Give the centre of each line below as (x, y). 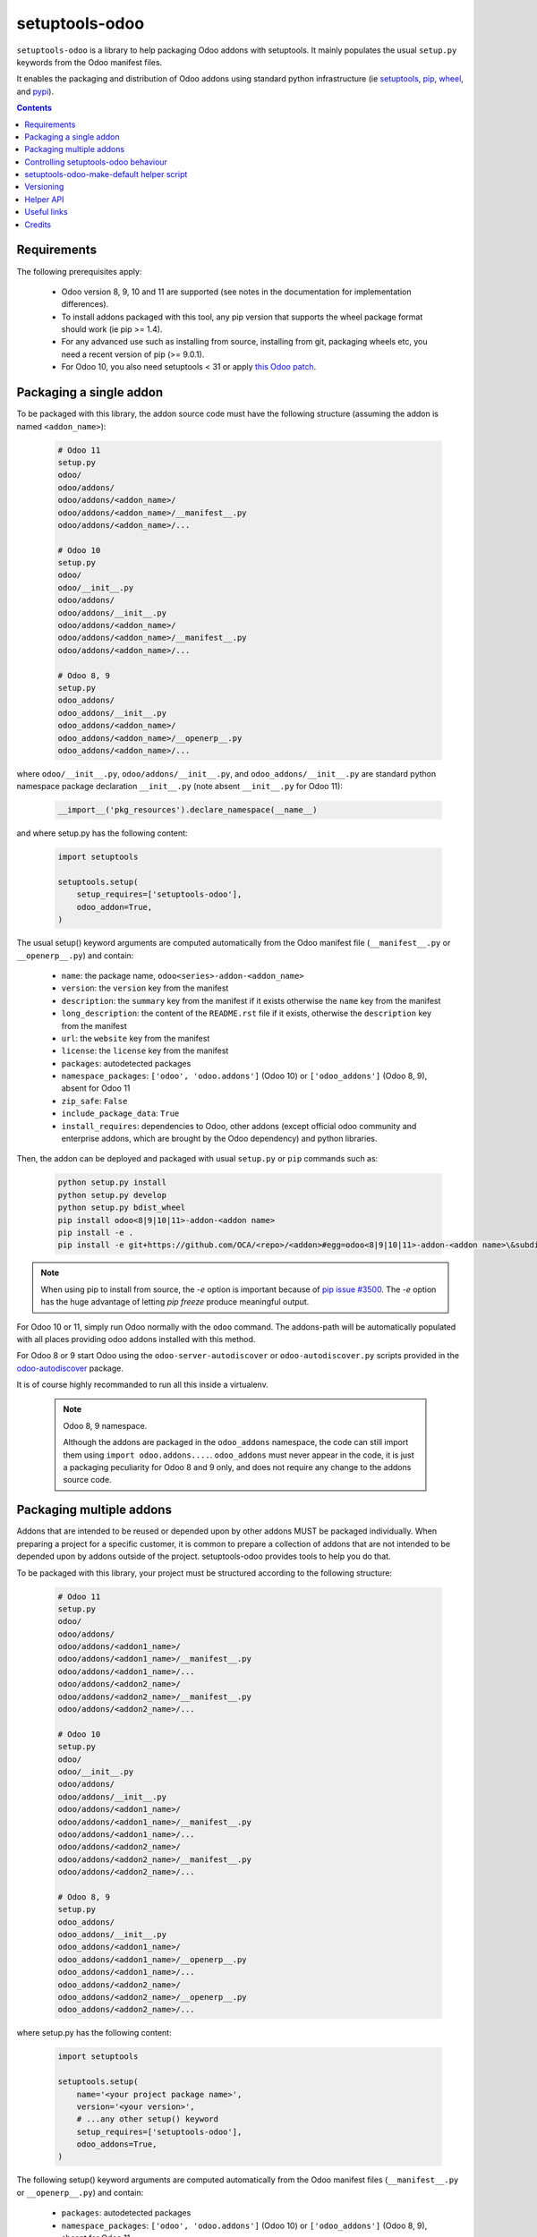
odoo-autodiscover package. (70, 1368)
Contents (34, 108)
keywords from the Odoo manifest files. (89, 62)
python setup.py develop (112, 1195)
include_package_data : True (120, 1113)
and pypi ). (35, 91)
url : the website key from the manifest (136, 1038)
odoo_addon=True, (115, 907)
